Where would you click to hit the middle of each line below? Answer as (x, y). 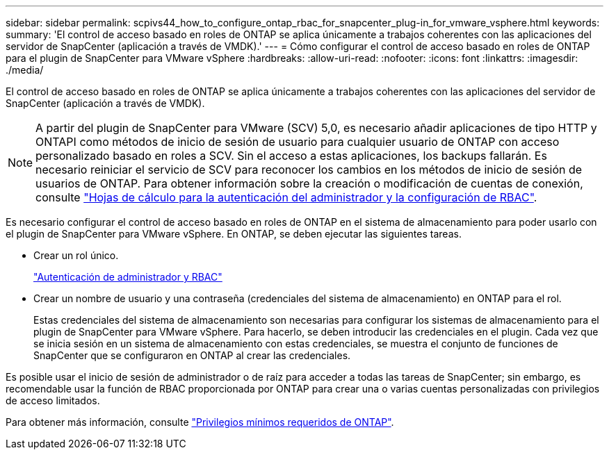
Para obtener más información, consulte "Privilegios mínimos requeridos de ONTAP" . (200, 422)
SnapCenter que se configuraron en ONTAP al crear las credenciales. (192, 355)
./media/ (25, 70)
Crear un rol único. (76, 255)
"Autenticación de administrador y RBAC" (128, 277)
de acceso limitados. (53, 400)
